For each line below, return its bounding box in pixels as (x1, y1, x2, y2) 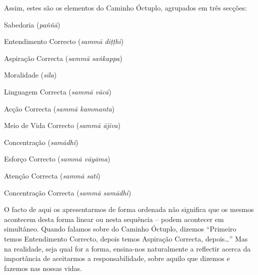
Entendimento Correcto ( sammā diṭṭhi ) (4, 36, 124, 46)
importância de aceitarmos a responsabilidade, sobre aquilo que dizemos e (4, 253, 230, 263)
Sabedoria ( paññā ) (4, 19, 60, 29)
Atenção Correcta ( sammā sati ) (4, 170, 100, 180)
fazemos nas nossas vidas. (4, 262, 82, 273)
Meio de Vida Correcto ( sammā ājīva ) (4, 120, 120, 130)
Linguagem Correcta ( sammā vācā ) (4, 86, 111, 96)
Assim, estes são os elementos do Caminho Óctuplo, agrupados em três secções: (4, 2, 247, 12)
